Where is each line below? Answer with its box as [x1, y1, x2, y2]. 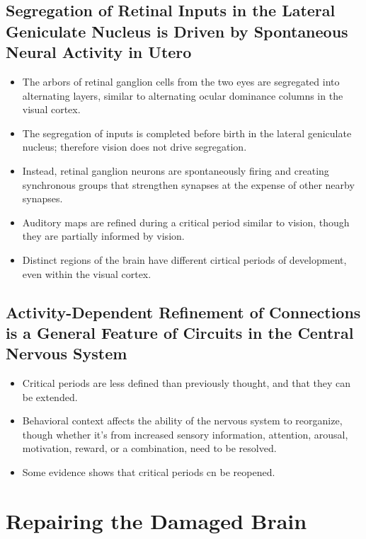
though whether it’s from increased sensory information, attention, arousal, [22, 427, 348, 441]
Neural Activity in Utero [6, 41, 192, 63]
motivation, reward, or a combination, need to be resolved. [22, 441, 277, 456]
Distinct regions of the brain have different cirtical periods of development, [22, 252, 347, 267]
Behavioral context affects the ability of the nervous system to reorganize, [22, 413, 343, 428]
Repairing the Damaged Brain [6, 506, 307, 535]
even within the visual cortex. [22, 266, 151, 281]
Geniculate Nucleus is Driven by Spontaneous [6, 20, 348, 42]
